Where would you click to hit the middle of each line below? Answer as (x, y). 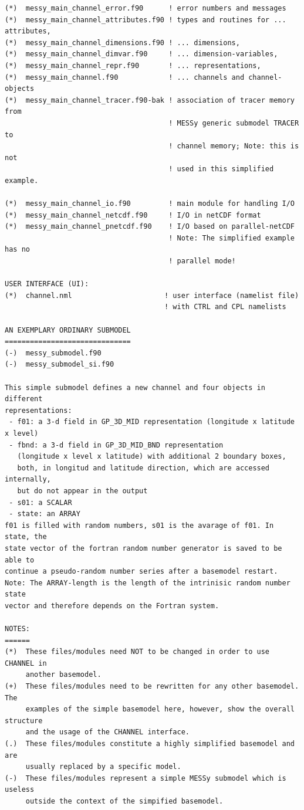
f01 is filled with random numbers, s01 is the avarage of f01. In (139, 525)
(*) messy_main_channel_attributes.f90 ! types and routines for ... (146, 20)
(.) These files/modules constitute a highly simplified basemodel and (150, 744)
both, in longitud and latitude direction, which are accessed (143, 468)
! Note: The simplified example (232, 238)
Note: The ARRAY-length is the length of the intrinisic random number (148, 583)
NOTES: (17, 629)
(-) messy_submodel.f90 (53, 353)
